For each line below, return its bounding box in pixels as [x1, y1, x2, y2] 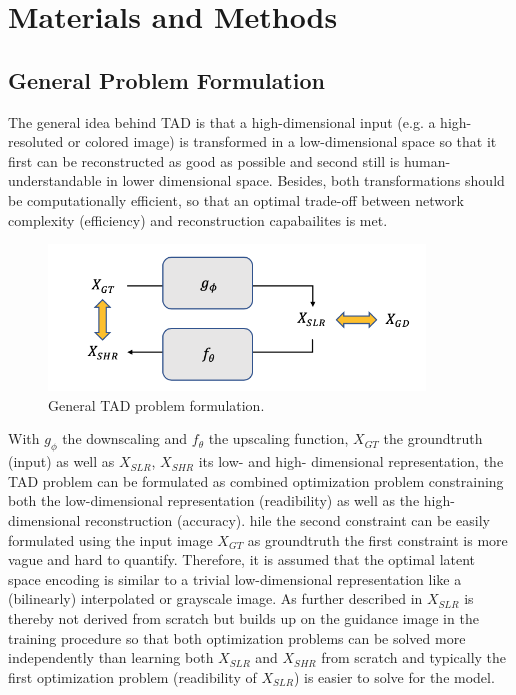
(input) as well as [8, 451, 115, 472]
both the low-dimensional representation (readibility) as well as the [8, 490, 420, 511]
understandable [8, 170, 102, 191]
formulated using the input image [8, 529, 213, 550]
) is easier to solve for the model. [293, 666, 495, 687]
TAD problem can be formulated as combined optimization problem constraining [8, 470, 504, 491]
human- [403, 150, 451, 171]
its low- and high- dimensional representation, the [198, 451, 504, 472]
